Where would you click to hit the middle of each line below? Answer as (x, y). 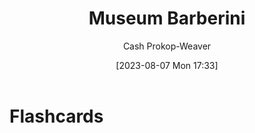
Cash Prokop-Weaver (167, 46)
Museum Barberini (167, 18)
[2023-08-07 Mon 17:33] (167, 65)
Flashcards (56, 116)
